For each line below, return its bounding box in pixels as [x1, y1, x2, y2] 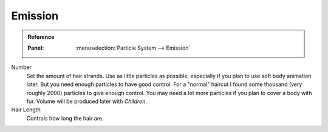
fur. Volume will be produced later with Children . [26, 97, 147, 105]
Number [11, 64, 32, 71]
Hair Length [11, 106, 41, 113]
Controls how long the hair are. [26, 114, 104, 122]
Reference [27, 33, 55, 41]
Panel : [27, 44, 44, 51]
